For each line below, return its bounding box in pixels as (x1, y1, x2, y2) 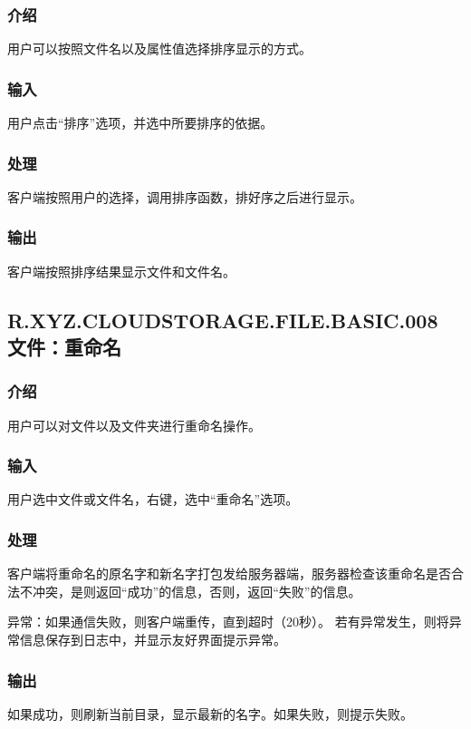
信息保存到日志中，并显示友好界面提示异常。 (19, 630, 286, 649)
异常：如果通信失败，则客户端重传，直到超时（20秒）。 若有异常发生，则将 (7, 612, 449, 631)
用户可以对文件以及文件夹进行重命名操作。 (7, 415, 261, 434)
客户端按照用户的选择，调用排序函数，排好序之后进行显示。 (7, 187, 362, 206)
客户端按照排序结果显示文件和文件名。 (7, 261, 235, 280)
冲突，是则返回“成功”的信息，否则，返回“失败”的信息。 (32, 581, 361, 600)
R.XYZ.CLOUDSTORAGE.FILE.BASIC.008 (7, 306, 438, 334)
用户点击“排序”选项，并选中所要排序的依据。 (7, 113, 274, 132)
